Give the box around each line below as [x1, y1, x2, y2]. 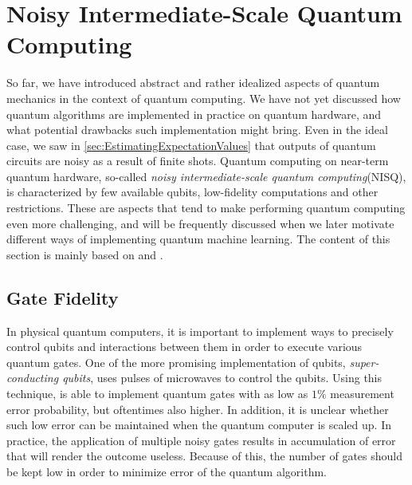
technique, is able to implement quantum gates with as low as [6, 385, 308, 402]
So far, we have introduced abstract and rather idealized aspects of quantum [6, 74, 380, 91]
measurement [330, 385, 394, 402]
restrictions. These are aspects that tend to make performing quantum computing [6, 199, 406, 216]
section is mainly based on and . [6, 246, 163, 262]
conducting [6, 369, 59, 386]
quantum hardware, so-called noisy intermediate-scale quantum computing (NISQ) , [6, 168, 406, 184]
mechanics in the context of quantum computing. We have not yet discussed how [6, 89, 401, 106]
